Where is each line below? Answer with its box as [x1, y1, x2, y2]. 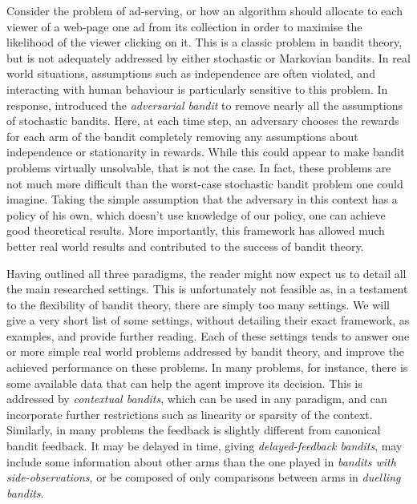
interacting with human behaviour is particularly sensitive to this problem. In [6, 80, 388, 97]
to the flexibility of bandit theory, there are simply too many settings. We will [6, 296, 390, 312]
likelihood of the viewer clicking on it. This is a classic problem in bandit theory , [6, 34, 403, 50]
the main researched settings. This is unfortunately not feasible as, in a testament [6, 280, 408, 297]
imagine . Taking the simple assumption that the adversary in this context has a [6, 191, 398, 208]
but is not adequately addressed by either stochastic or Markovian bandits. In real [6, 49, 411, 66]
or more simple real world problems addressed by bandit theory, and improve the [6, 343, 405, 360]
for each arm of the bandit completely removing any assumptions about [6, 127, 358, 144]
